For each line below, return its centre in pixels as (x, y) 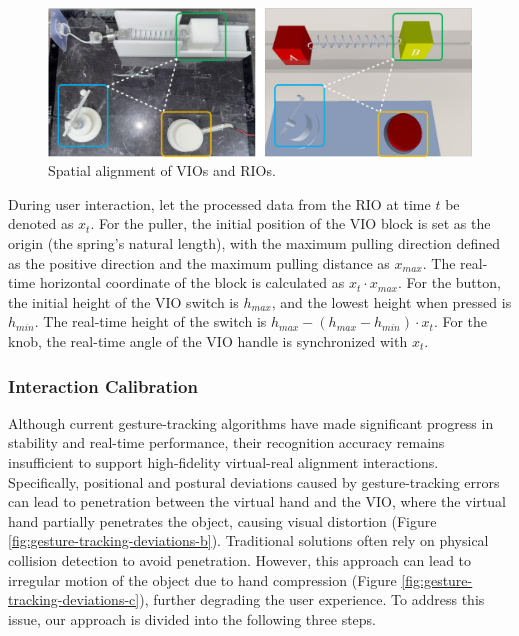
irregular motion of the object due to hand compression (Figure (202, 579)
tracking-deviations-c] (74, 599)
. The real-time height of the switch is (150, 321)
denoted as (41, 223)
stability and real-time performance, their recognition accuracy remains (226, 442)
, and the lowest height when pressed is (391, 301)
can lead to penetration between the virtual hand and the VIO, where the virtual (257, 501)
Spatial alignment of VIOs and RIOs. (162, 170)
